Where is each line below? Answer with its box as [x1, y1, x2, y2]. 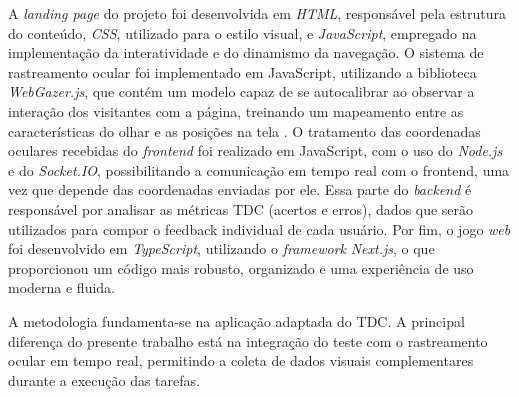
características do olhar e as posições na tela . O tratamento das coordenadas [8, 120, 481, 141]
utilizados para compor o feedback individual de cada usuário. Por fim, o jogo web [8, 218, 511, 239]
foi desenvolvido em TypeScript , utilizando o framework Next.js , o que [8, 238, 435, 259]
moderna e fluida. [8, 277, 116, 298]
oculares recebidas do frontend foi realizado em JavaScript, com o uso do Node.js [8, 140, 503, 161]
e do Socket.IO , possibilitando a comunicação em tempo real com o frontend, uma [8, 159, 510, 180]
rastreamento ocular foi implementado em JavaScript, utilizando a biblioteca [8, 61, 477, 82]
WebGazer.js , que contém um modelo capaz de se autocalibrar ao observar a [8, 81, 475, 102]
